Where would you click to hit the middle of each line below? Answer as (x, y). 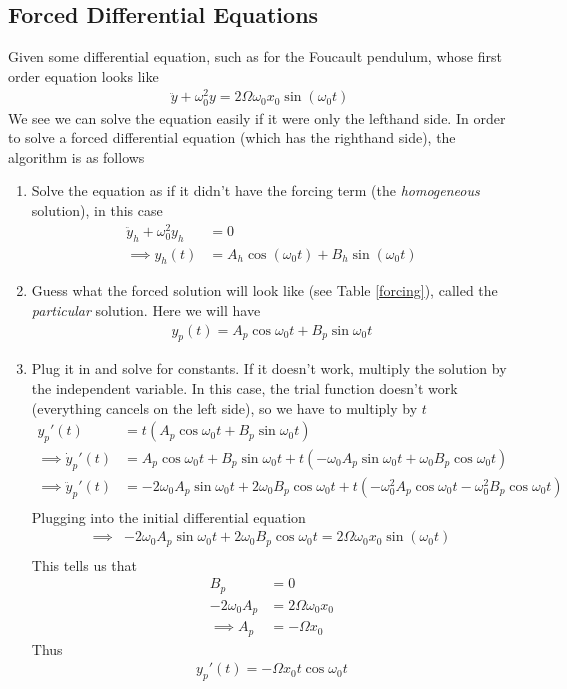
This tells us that (84, 564)
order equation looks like (83, 75)
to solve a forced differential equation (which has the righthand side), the (232, 137)
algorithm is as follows (76, 156)
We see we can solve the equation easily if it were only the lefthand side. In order (257, 117)
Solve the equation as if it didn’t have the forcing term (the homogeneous (255, 190)
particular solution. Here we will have (146, 309)
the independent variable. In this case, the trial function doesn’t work (244, 387)
